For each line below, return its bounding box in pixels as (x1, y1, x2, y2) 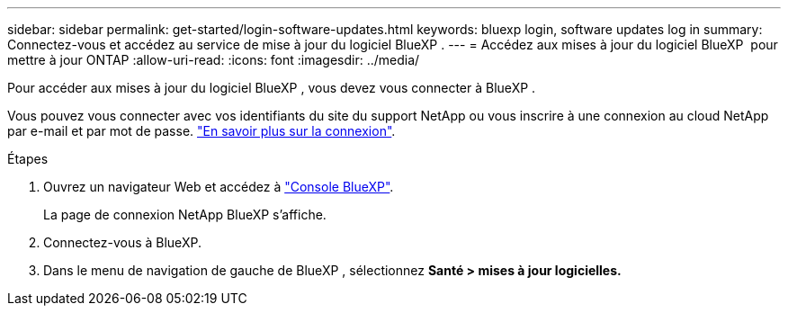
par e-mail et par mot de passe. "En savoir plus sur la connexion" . (7, 123, 396, 139)
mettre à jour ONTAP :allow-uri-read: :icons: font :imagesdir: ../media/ (7, 52, 420, 67)
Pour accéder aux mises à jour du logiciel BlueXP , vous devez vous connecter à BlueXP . (7, 80, 536, 95)
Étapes (7, 151, 49, 166)
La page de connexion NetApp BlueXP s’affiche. (43, 207, 327, 222)
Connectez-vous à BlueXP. (43, 235, 201, 250)
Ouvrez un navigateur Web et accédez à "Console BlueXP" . (43, 179, 394, 194)
